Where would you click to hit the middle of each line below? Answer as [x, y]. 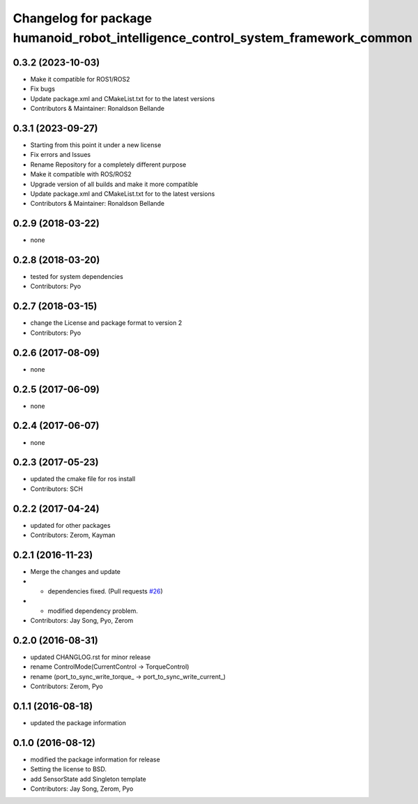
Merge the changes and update [76, 571]
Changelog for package [83, 18]
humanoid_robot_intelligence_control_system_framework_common [212, 38]
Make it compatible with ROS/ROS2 [81, 174]
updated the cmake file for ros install [83, 479]
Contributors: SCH [57, 489]
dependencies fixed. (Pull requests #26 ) [105, 591]
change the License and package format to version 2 [106, 323]
